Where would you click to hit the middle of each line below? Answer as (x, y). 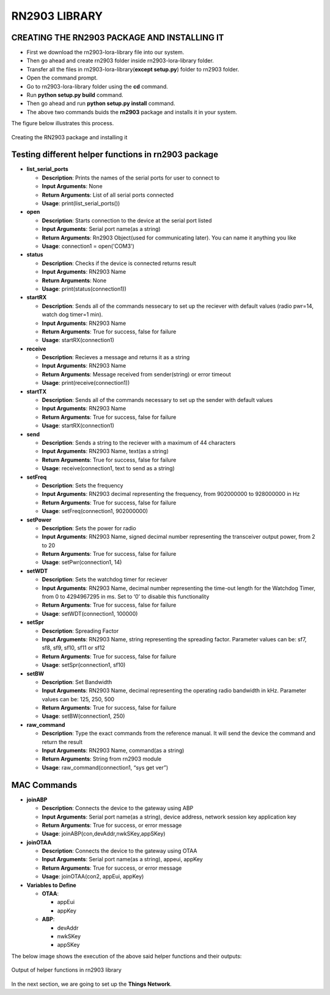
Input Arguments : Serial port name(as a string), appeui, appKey (122, 859)
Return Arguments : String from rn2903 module (102, 759)
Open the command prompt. (62, 78)
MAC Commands (44, 785)
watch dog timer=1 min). (72, 315)
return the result (62, 742)
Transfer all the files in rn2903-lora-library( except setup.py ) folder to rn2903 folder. (133, 69)
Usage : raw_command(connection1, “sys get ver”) (105, 767)
